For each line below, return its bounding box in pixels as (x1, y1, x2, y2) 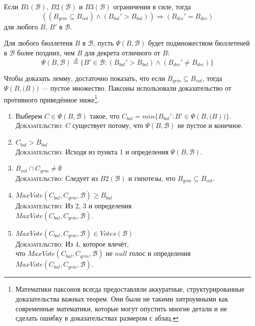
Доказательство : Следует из (15, 173, 98, 183)
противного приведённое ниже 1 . (4, 93, 100, 104)
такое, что (90, 110, 120, 121)
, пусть (93, 38, 114, 48)
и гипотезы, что (128, 173, 176, 183)
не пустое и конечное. (178, 120, 243, 130)
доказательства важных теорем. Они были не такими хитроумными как (15, 293, 229, 303)
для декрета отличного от (84, 47, 160, 57)
